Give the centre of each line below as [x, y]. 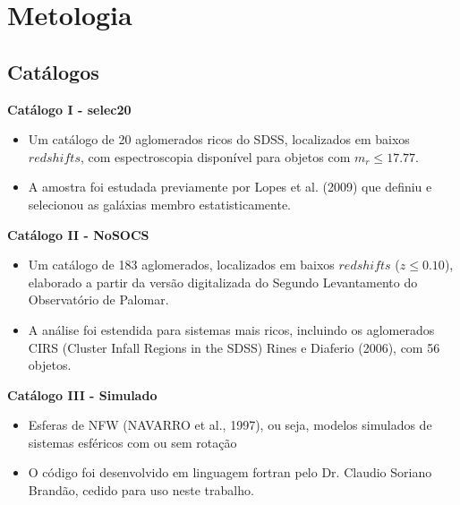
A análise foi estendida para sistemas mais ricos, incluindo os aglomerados [231, 329]
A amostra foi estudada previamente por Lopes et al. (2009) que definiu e [230, 187]
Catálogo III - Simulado [82, 394]
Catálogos [53, 71]
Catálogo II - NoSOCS [78, 234]
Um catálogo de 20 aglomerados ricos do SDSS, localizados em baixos [219, 139]
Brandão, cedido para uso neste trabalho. [141, 490]
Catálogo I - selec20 [69, 109]
